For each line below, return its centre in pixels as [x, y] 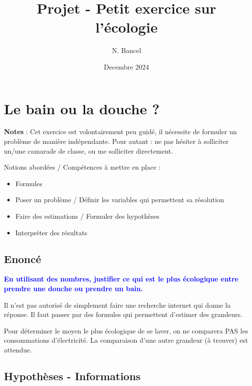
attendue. [18, 349]
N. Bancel [126, 50]
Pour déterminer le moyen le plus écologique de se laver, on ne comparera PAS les [126, 330]
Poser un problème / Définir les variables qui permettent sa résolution [120, 200]
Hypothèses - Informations [72, 376]
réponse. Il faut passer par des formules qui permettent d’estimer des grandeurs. [123, 314]
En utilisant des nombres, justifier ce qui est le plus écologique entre [121, 279]
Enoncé [23, 258]
